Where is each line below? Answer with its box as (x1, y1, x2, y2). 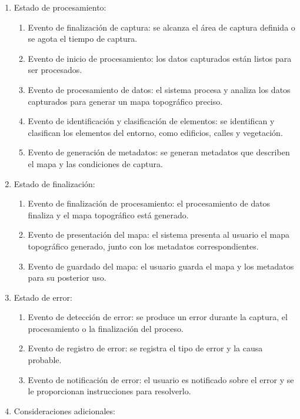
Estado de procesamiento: (14, 1, 106, 13)
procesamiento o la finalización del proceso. (28, 322, 184, 334)
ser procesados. (28, 64, 82, 76)
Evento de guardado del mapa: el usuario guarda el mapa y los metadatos (28, 260, 294, 272)
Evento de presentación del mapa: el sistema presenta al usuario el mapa (28, 228, 289, 241)
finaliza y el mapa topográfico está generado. (28, 208, 189, 221)
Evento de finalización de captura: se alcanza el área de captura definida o (28, 21, 295, 33)
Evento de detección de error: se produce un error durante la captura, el (28, 311, 288, 323)
